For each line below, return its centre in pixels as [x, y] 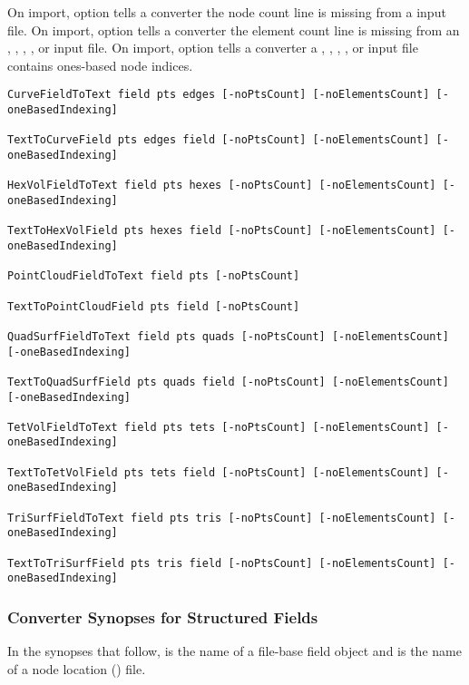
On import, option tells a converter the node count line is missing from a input [227, 12]
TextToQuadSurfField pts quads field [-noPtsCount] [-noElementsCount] [228, 382]
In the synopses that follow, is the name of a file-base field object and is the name [234, 651]
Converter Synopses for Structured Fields [163, 616]
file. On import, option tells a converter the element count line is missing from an [234, 29]
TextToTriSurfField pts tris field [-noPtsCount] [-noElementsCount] [222, 563]
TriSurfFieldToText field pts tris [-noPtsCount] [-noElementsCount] [222, 518]
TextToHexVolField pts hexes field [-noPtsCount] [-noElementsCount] [222, 231]
